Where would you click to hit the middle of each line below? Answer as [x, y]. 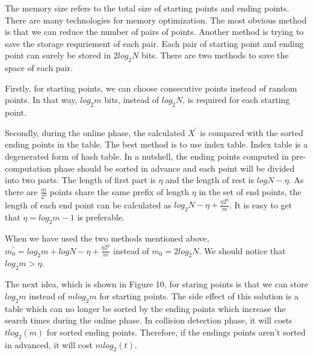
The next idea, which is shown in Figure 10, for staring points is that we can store [157, 284]
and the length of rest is [210, 180]
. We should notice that [242, 250]
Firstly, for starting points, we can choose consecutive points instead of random [151, 88]
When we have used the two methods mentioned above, [107, 238]
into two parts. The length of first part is [80, 180]
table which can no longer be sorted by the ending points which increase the [145, 308]
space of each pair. [39, 68]
